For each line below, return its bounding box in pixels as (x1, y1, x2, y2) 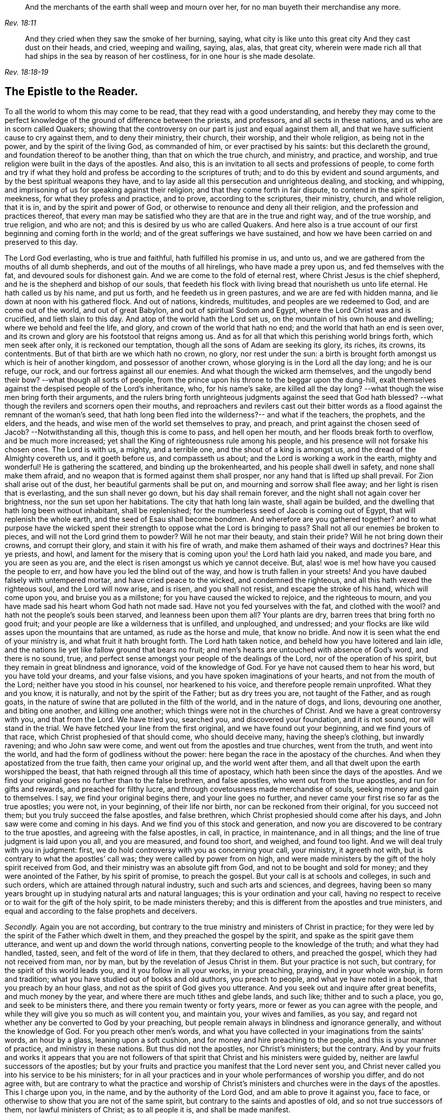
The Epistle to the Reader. (5, 85, 139, 98)
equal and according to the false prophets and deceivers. (5, 906, 197, 915)
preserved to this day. (5, 237, 78, 246)
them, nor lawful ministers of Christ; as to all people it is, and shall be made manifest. (5, 1105, 290, 1114)
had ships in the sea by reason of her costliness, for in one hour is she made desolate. (25, 52, 316, 60)
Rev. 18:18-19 (5, 68, 49, 76)
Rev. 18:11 (5, 18, 36, 27)
